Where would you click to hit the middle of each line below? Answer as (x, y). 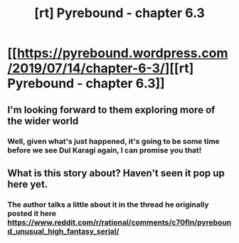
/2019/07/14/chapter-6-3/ (86, 68)
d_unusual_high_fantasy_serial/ (63, 231)
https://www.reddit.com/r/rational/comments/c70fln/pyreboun (119, 222)
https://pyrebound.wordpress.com (122, 53)
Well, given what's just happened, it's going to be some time (114, 141)
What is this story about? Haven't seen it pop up (116, 173)
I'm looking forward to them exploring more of (111, 109)
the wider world (43, 121)
